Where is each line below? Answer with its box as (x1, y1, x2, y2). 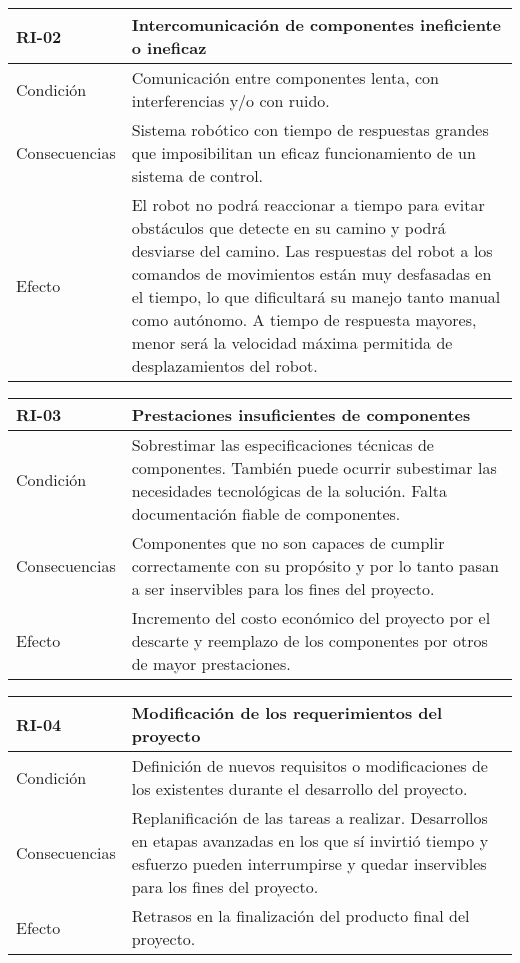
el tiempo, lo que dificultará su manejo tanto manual (131, 285, 501, 308)
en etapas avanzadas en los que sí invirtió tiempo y (131, 829, 489, 852)
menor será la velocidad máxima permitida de (131, 331, 453, 354)
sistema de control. (131, 164, 264, 187)
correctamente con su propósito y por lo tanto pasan (131, 554, 499, 577)
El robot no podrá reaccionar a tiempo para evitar (131, 193, 485, 216)
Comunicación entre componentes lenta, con (131, 66, 439, 89)
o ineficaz (131, 36, 207, 59)
